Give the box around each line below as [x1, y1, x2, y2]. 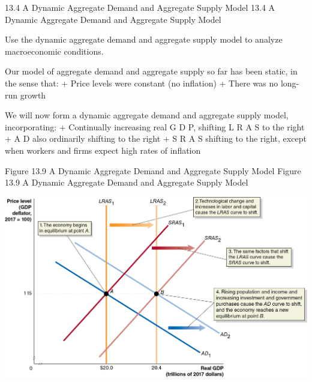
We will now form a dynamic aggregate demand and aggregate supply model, [5, 109, 289, 121]
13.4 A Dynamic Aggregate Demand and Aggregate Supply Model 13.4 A [5, 1, 275, 13]
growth [20, 88, 46, 101]
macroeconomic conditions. [5, 44, 104, 57]
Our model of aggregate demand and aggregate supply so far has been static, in [5, 65, 298, 77]
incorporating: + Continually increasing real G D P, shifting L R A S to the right [5, 120, 305, 133]
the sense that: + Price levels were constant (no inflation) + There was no [5, 76, 278, 89]
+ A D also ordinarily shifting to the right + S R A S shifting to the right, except [5, 132, 307, 145]
